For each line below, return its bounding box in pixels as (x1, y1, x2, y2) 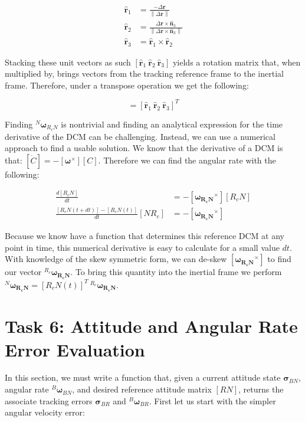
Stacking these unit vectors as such (5, 55, 131, 68)
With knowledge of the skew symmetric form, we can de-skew (5, 253, 227, 265)
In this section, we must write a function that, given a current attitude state (5, 371, 281, 384)
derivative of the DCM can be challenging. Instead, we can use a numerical (5, 130, 276, 142)
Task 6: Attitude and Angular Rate (5, 314, 298, 338)
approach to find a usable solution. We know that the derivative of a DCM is (5, 142, 283, 154)
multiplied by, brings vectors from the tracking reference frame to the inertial (5, 67, 284, 80)
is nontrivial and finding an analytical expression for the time (61, 117, 283, 130)
